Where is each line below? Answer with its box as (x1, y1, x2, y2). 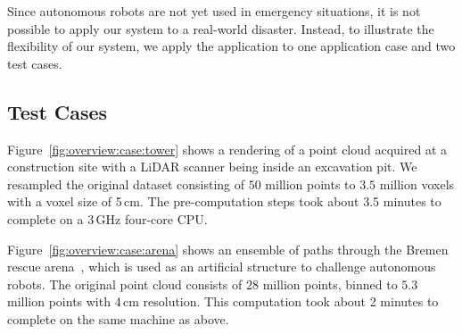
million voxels (379, 174, 455, 193)
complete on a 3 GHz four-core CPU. (7, 209, 208, 228)
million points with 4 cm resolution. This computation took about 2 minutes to (7, 292, 439, 311)
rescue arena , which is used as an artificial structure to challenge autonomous (7, 257, 436, 276)
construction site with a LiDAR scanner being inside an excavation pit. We (7, 157, 417, 176)
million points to (265, 174, 356, 193)
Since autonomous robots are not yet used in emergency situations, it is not (7, 2, 421, 20)
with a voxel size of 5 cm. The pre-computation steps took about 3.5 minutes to (7, 192, 441, 211)
